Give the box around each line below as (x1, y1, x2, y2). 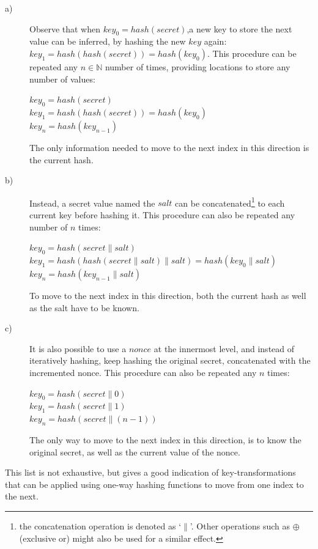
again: (204, 35, 227, 48)
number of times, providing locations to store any (105, 60, 290, 73)
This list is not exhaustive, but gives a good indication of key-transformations (5, 466, 296, 479)
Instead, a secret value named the (29, 196, 155, 209)
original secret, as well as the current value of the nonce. (29, 445, 240, 458)
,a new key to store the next (187, 22, 292, 35)
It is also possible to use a (29, 342, 127, 355)
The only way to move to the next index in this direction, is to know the (29, 433, 301, 446)
